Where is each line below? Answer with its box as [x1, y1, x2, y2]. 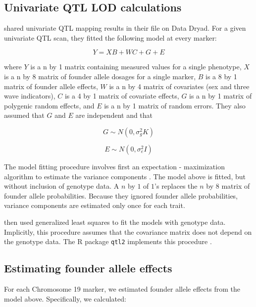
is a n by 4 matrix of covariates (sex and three [109, 81, 250, 91]
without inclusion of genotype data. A [4, 181, 119, 191]
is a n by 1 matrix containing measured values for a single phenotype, [30, 61, 242, 72]
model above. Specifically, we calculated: [4, 293, 126, 304]
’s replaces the [154, 181, 198, 191]
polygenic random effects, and [4, 100, 95, 110]
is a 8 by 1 [205, 71, 237, 81]
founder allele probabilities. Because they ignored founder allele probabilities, [4, 190, 238, 201]
